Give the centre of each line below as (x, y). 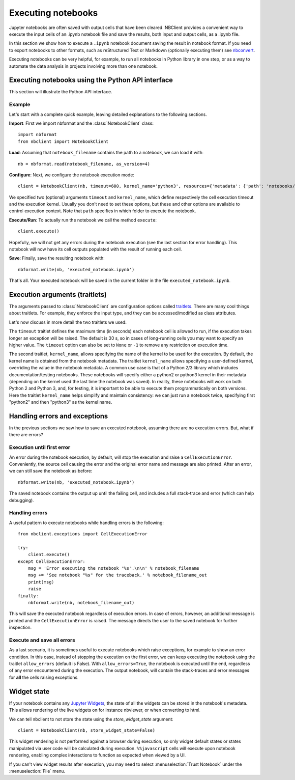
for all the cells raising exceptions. (44, 677)
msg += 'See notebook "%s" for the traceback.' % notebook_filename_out (118, 575)
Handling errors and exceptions (59, 416)
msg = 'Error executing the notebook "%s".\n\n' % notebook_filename (114, 568)
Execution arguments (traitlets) (58, 294)
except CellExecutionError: (52, 561)
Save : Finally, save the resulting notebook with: (57, 258)
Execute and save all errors (42, 640)
